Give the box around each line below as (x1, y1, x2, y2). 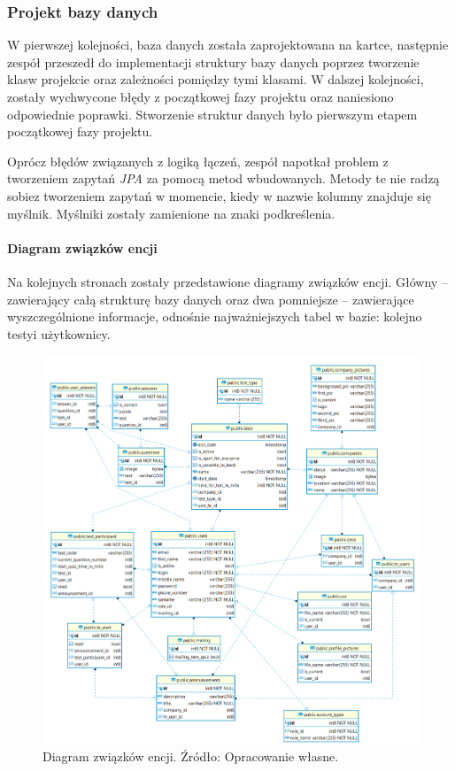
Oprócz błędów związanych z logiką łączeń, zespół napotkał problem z (7, 151, 389, 170)
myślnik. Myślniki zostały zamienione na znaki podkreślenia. (7, 204, 335, 222)
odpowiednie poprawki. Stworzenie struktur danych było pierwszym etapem (7, 104, 418, 123)
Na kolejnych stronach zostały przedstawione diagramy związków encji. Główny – (7, 272, 448, 290)
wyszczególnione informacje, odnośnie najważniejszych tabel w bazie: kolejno (7, 307, 422, 326)
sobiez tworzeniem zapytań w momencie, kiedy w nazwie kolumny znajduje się (7, 186, 431, 204)
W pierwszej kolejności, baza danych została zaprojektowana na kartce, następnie (7, 35, 449, 54)
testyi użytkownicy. (7, 324, 111, 343)
